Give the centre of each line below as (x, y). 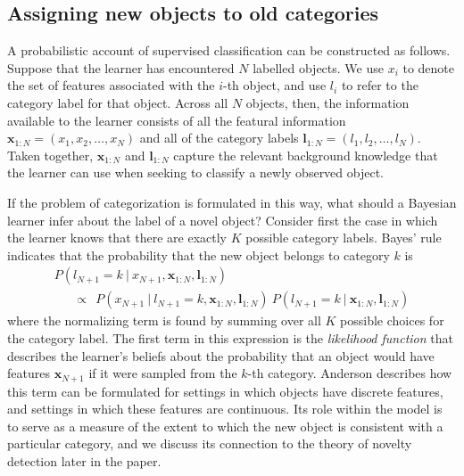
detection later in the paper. (84, 461)
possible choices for (392, 320)
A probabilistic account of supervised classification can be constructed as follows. (229, 50)
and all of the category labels (219, 138)
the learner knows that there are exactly (117, 238)
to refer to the (380, 85)
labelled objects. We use (318, 67)
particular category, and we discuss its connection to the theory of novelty (210, 443)
